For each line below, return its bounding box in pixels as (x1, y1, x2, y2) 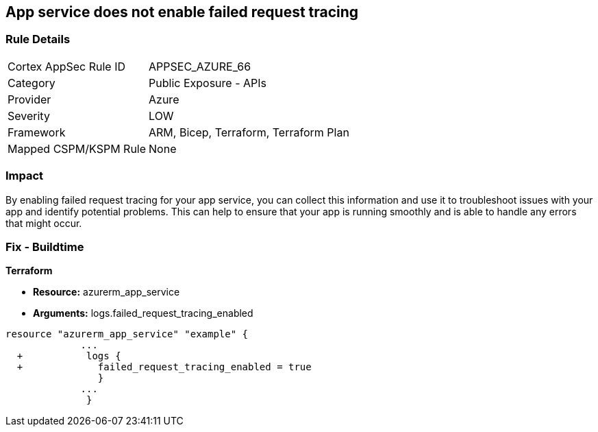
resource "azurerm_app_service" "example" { (5, 328, 249, 340)
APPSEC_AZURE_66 (149, 59, 251, 73)
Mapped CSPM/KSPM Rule (8, 141, 147, 156)
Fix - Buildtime (5, 239, 84, 254)
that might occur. (5, 217, 82, 229)
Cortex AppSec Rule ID (8, 59, 126, 73)
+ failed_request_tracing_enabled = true (16, 361, 312, 373)
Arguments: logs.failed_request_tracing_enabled (33, 307, 253, 320)
